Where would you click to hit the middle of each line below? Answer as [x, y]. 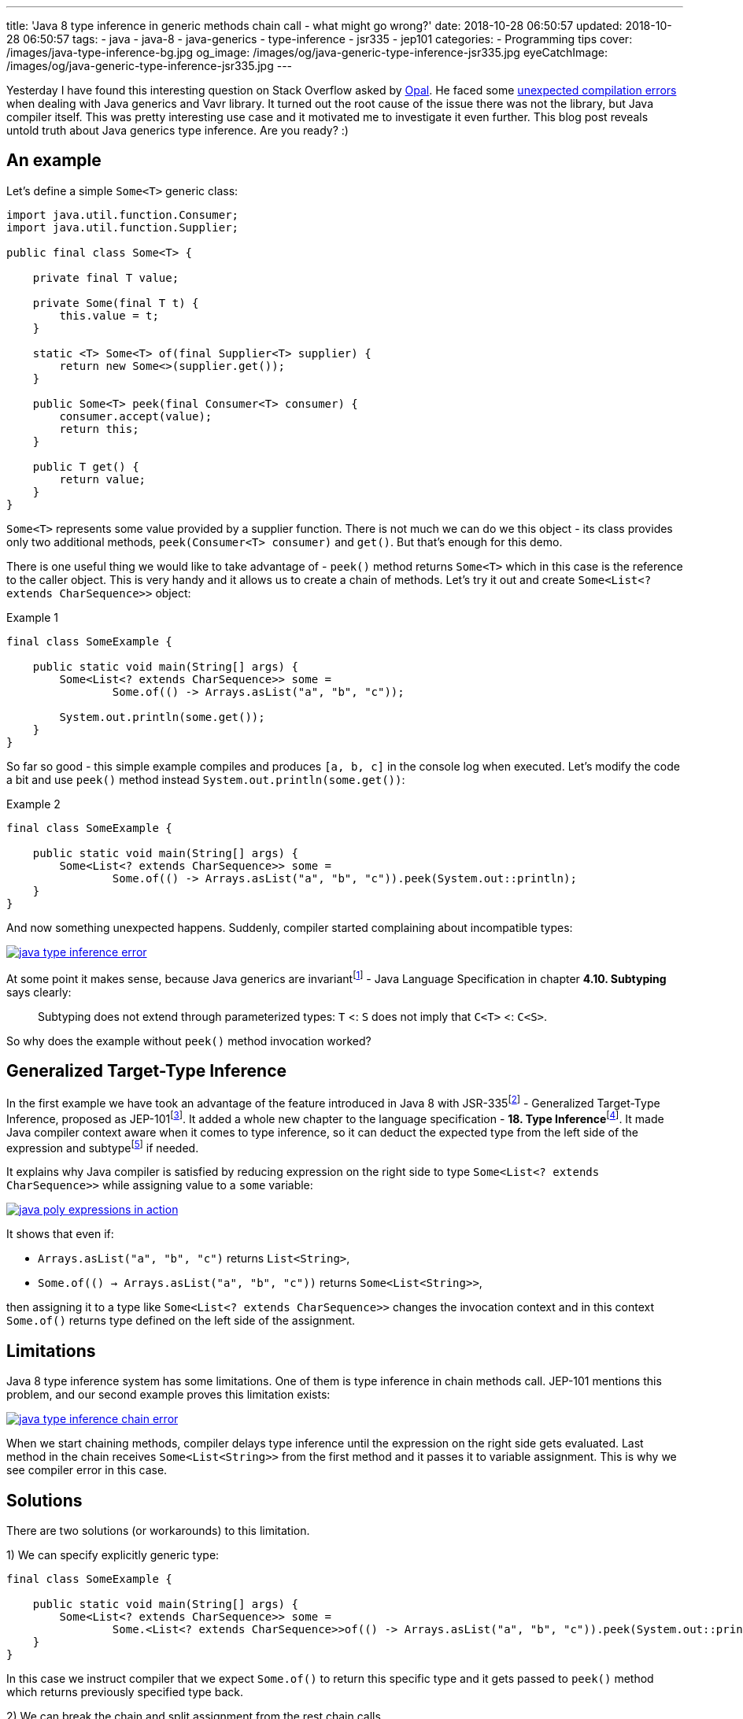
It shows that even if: [60, 1234]
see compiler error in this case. [87, 1470]
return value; [103, 479]
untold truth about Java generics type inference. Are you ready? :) [177, 130]
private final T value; [106, 277]
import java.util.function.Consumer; [123, 214]
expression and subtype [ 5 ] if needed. [103, 1146]
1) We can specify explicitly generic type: [113, 1555]
